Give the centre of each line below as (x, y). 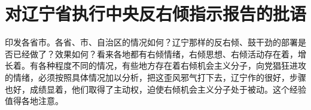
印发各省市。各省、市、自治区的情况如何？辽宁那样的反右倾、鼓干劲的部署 (151, 42)
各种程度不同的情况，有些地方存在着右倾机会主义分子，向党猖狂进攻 (172, 65)
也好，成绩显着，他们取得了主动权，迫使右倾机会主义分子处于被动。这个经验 (155, 89)
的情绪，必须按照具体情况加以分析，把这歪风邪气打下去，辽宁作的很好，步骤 (155, 77)
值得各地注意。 (34, 101)
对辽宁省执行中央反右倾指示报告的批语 (156, 13)
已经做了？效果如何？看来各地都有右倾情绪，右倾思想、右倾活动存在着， (155, 54)
